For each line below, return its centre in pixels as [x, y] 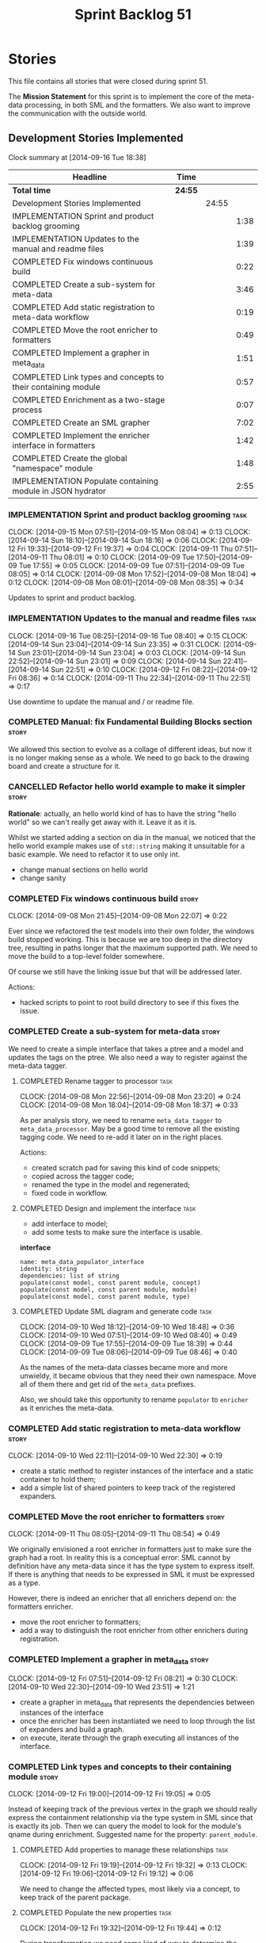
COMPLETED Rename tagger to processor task [96, 1081]
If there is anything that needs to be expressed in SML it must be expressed [131, 1575]
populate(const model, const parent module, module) [108, 1289]
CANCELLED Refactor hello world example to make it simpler [127, 786]
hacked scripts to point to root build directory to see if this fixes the [129, 1002]
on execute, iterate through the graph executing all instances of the [129, 1738]
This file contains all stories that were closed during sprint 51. [108, 81]
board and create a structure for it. [65, 765]
